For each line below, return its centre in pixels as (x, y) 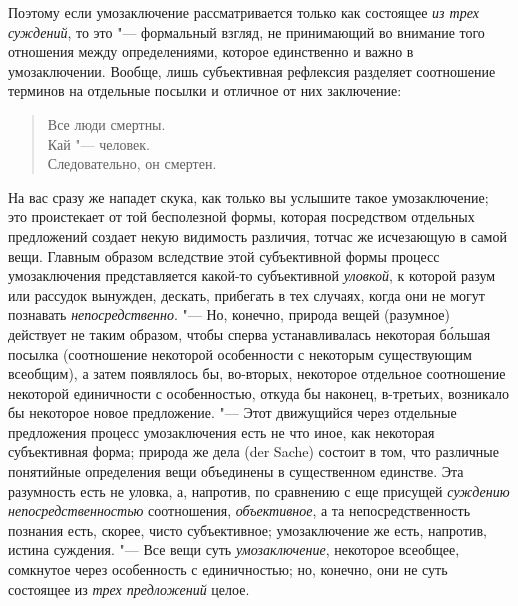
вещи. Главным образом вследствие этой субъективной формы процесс (224, 255)
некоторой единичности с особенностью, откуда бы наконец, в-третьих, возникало (259, 392)
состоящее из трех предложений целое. (129, 588)
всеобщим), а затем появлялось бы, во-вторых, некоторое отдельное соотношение (257, 373)
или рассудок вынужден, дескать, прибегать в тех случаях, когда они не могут (246, 294)
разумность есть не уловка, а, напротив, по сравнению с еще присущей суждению (259, 490)
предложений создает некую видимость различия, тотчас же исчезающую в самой (257, 235)
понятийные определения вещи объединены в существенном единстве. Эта (236, 471)
